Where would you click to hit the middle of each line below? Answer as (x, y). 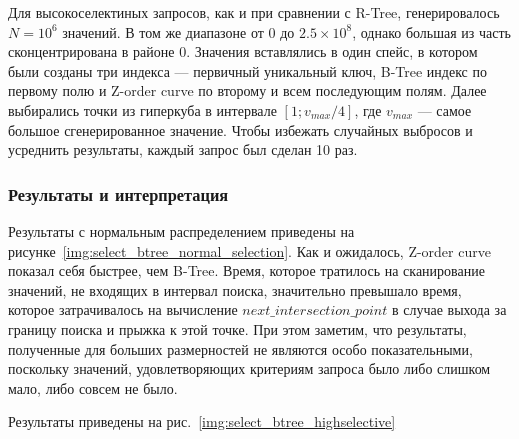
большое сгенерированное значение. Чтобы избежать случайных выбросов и (240, 129)
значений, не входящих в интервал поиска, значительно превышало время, (235, 289)
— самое (444, 109)
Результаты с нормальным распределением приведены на (181, 230)
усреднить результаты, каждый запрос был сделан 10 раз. (183, 149)
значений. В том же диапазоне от (163, 31)
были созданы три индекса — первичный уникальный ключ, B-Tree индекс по (247, 70)
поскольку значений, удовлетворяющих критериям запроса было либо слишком (249, 368)
